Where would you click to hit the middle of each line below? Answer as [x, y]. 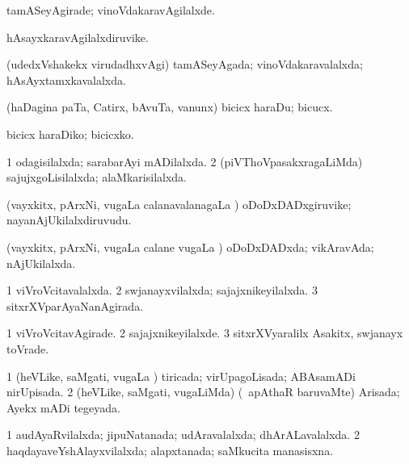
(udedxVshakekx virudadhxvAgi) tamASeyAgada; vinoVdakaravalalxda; [185, 64]
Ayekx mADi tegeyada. [63, 407]
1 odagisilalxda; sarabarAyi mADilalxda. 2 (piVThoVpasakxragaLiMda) [185, 161]
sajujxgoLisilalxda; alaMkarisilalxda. [97, 177]
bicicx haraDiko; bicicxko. [70, 134]
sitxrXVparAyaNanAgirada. [75, 305]
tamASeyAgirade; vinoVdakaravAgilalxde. [111, 10]
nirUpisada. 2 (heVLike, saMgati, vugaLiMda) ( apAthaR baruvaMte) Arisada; [203, 392]
